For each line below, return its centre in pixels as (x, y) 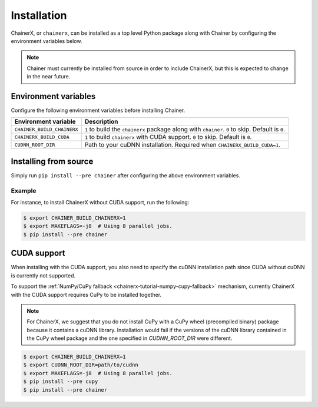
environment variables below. (47, 41)
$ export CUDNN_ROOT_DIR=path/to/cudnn (81, 365)
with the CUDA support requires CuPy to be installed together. (86, 295)
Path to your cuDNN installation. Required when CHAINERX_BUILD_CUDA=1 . (183, 145)
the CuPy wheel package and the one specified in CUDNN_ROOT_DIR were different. (130, 338)
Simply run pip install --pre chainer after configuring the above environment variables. (126, 175)
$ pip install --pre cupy (61, 382)
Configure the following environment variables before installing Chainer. (98, 110)
